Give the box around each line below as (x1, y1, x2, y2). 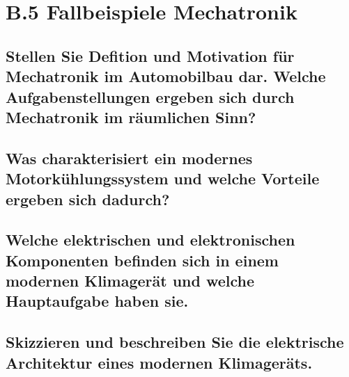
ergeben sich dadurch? (6, 188, 170, 209)
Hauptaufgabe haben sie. (6, 290, 189, 312)
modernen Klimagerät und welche (6, 270, 255, 291)
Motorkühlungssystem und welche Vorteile (6, 168, 320, 189)
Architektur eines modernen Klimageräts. (6, 351, 313, 373)
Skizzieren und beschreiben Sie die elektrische (6, 331, 344, 353)
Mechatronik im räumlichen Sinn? (6, 106, 256, 127)
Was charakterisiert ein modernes (6, 147, 253, 168)
